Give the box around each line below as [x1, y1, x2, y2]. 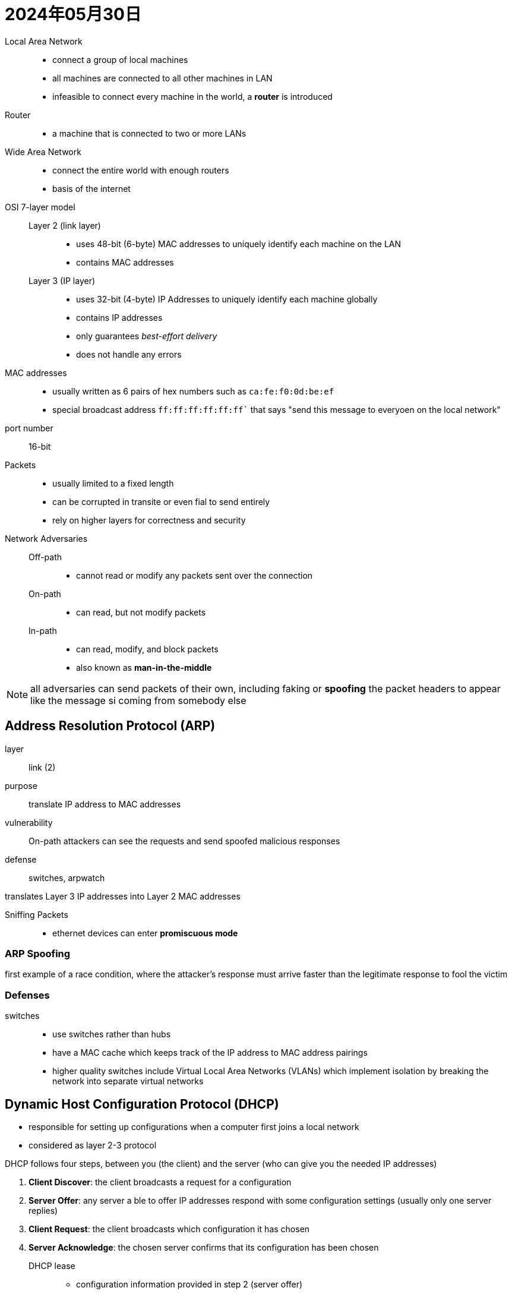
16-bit [29, 441, 51, 452]
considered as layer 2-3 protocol [29, 1140, 157, 1150]
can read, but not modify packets [76, 607, 206, 617]
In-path [29, 625, 57, 636]
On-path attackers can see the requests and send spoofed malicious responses [29, 835, 340, 846]
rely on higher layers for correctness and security [52, 515, 246, 525]
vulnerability [5, 817, 53, 828]
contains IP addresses [76, 312, 163, 323]
